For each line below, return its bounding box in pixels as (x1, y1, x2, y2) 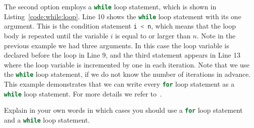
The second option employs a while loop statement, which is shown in (4, 1, 217, 11)
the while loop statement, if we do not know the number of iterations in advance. (4, 69, 251, 79)
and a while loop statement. (4, 114, 90, 125)
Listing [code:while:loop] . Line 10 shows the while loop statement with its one (4, 11, 241, 21)
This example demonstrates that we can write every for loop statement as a (4, 79, 234, 89)
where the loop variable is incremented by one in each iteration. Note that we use (4, 59, 250, 69)
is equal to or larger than (115, 30, 190, 40)
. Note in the (197, 30, 236, 40)
